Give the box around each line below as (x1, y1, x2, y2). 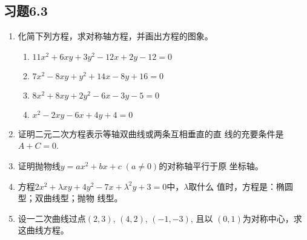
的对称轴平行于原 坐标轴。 (159, 159, 263, 172)
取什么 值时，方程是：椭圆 (188, 180, 293, 192)
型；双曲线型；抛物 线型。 (18, 192, 123, 204)
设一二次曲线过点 (18, 212, 86, 224)
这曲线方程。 (18, 224, 69, 236)
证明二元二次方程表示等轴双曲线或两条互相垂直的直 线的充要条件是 (18, 127, 284, 140)
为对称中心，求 (242, 212, 302, 224)
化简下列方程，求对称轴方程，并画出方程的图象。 (18, 30, 213, 42)
